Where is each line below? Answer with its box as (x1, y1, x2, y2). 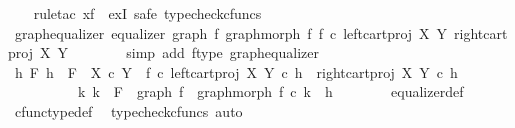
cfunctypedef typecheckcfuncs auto (14, 100, 243, 121)
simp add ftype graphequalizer (126, 42, 319, 63)
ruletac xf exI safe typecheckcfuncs (33, 3, 262, 23)
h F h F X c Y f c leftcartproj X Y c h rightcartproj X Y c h (14, 61, 458, 82)
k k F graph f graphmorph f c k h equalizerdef (77, 81, 464, 102)
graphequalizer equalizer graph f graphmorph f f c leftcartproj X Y (14, 22, 448, 43)
